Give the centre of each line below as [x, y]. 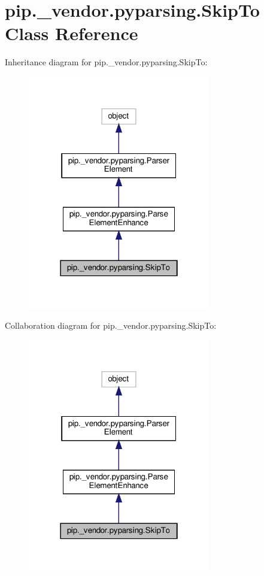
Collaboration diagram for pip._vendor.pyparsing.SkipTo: [111, 325]
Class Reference [72, 33]
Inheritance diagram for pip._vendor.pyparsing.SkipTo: [106, 62]
